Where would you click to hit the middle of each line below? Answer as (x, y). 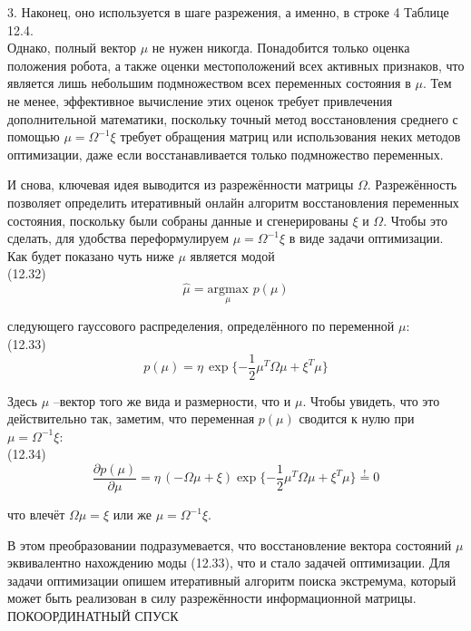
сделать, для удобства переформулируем (118, 238)
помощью (34, 136)
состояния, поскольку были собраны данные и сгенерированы (178, 220)
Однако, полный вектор (72, 48)
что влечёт (36, 515)
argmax (228, 290)
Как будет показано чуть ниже (91, 255)
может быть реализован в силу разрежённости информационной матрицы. (212, 598)
